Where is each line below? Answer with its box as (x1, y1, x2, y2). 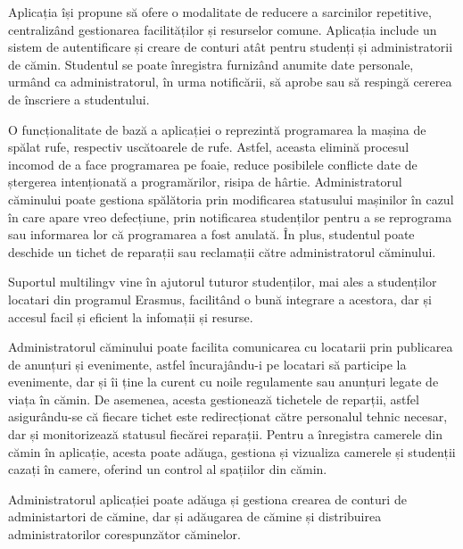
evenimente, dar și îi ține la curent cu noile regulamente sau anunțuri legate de (8, 372, 439, 391)
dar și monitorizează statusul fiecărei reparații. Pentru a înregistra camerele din (8, 425, 442, 444)
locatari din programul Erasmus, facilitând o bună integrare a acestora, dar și (8, 289, 432, 308)
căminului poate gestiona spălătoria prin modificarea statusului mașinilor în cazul (8, 189, 454, 208)
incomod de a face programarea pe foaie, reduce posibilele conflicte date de (8, 154, 418, 173)
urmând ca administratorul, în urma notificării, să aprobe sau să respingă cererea (8, 72, 452, 91)
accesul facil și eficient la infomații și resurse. (8, 307, 253, 326)
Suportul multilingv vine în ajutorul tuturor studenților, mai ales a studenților (8, 272, 437, 291)
